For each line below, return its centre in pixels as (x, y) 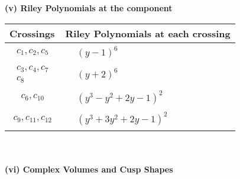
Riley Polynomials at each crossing (148, 33)
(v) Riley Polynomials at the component (89, 8)
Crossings (32, 33)
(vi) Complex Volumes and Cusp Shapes (89, 169)
